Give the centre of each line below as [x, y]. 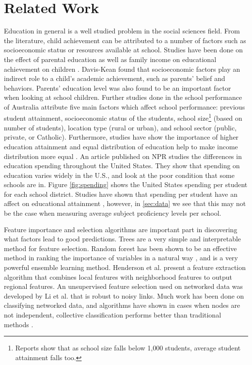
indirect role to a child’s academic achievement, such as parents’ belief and [115, 78]
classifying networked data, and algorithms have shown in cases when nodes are [122, 305]
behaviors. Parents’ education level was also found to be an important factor [118, 87]
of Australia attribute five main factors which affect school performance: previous [125, 106]
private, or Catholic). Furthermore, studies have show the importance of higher [121, 137]
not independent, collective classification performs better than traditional [113, 315]
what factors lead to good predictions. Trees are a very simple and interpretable [123, 239]
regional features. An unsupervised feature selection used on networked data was [123, 286]
